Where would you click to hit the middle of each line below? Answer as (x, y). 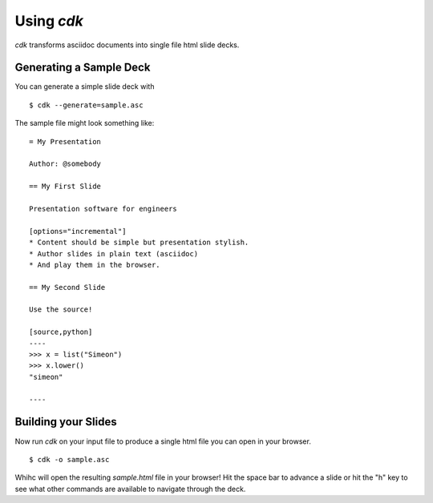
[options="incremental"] (78, 231)
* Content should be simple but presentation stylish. (139, 243)
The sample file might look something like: (85, 123)
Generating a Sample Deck (83, 68)
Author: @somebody (65, 164)
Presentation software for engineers (103, 209)
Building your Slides (66, 422)
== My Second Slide (67, 287)
